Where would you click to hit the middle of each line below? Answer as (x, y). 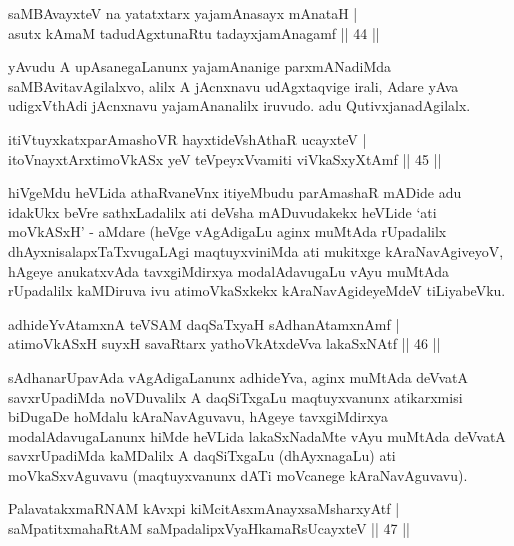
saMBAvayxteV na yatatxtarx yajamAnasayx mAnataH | (183, 13)
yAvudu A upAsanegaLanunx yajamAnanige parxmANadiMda (200, 66)
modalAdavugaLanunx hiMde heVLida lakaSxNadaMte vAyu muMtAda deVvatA (257, 435)
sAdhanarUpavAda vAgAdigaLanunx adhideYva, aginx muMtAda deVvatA (238, 376)
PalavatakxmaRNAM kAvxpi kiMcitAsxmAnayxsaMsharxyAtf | (204, 508)
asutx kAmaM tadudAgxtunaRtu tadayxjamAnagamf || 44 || (194, 32)
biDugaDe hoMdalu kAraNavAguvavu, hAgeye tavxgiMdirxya (198, 416)
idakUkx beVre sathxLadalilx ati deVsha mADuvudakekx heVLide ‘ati (222, 211)
